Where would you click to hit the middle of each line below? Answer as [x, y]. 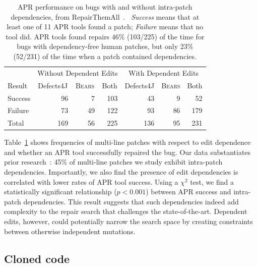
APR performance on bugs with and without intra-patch [105, 7]
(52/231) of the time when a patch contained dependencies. [105, 56]
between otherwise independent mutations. [70, 231]
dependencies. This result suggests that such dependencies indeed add [131, 201]
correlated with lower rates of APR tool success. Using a [91, 181]
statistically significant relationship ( [60, 192]
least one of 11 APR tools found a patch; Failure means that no [105, 26]
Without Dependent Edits [78, 72]
